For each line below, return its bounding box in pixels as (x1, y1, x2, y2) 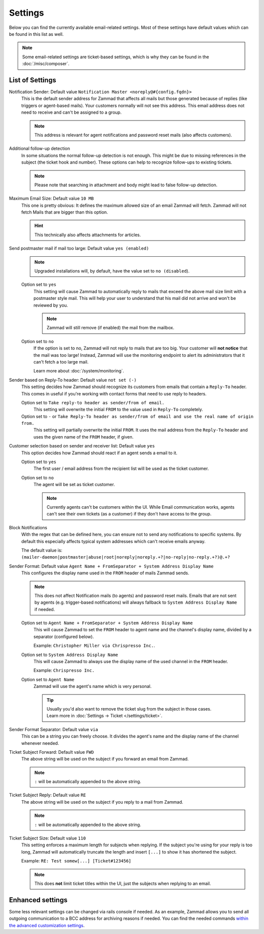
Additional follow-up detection (9, 146, 70, 151)
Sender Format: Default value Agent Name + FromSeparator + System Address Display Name (9, 563, 214, 569)
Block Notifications (9, 524, 47, 530)
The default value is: (21, 547, 63, 553)
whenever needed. (21, 740, 59, 746)
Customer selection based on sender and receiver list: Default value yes (9, 443, 155, 449)
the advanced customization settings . (9, 922, 85, 928)
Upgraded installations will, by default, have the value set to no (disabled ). (34, 268, 190, 274)
